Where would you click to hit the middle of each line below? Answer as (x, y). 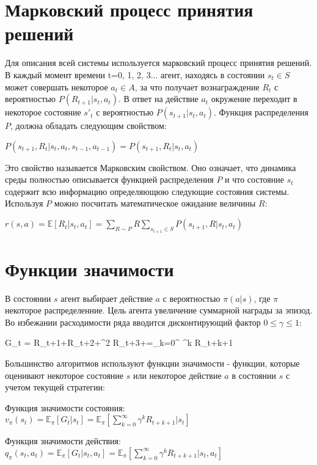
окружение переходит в (254, 99)
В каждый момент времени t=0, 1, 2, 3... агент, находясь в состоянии (135, 74)
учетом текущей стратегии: (55, 387)
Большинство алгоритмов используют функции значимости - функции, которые (152, 363)
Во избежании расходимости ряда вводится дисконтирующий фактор (133, 322)
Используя (24, 203)
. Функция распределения (261, 112)
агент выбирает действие (107, 298)
